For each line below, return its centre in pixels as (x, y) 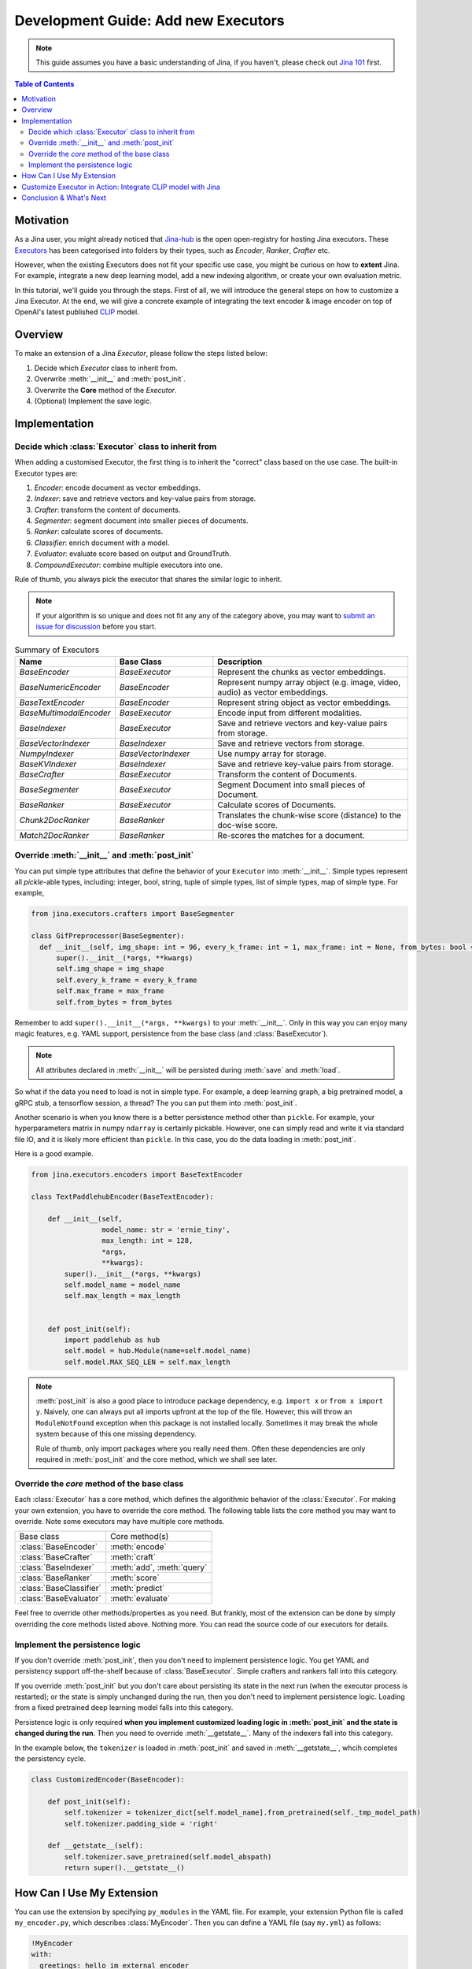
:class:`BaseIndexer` (57, 1567)
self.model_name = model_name (122, 1285)
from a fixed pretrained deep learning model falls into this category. (124, 1708)
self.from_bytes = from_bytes (114, 1002)
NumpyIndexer (46, 754)
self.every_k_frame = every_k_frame (127, 980)
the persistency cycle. (50, 1759)
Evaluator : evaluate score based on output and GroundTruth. (133, 554)
